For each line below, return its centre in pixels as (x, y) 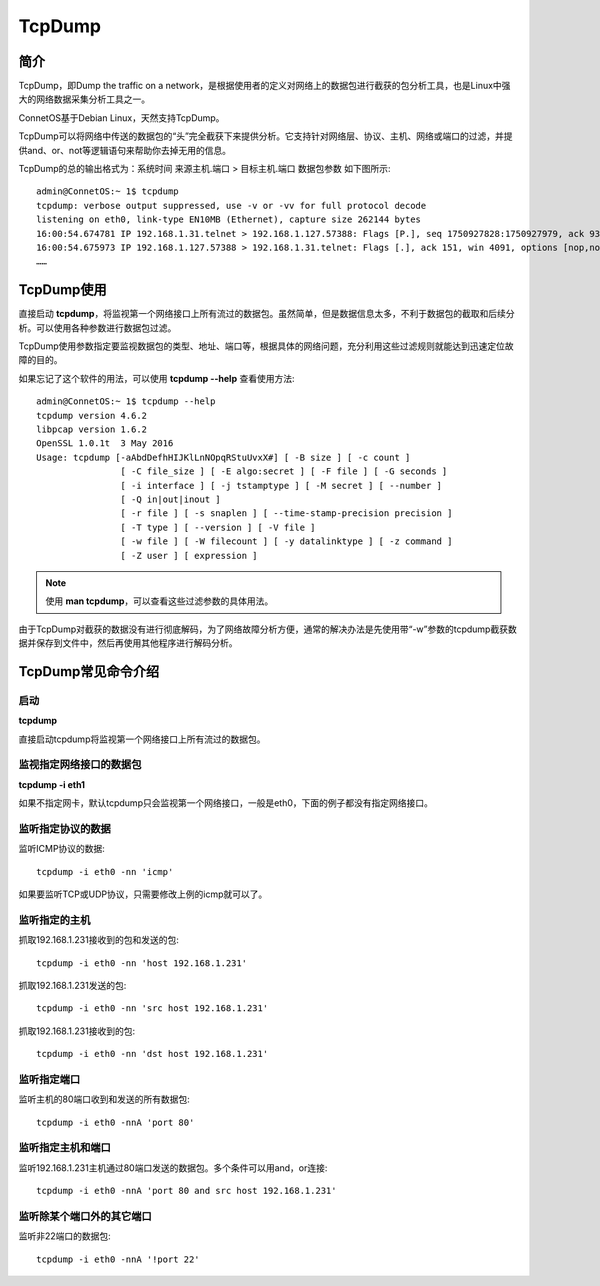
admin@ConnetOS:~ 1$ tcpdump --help (126, 401)
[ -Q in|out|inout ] (171, 499)
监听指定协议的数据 (65, 828)
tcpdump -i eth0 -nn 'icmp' (105, 871)
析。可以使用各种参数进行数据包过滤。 (97, 327)
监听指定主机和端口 (65, 1148)
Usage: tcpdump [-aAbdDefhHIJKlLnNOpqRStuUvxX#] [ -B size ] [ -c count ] (223, 457)
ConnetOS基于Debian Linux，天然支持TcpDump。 (121, 117)
